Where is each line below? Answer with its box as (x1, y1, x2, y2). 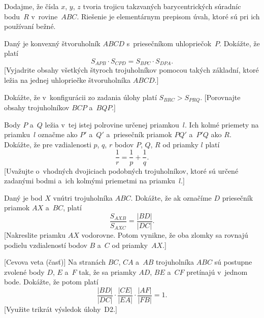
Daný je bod (4, 192, 43, 203)
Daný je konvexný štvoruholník (4, 38, 101, 48)
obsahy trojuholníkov (4, 102, 70, 113)
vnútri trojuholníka (53, 192, 113, 203)
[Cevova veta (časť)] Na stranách (4, 257, 106, 267)
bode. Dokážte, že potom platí (4, 276, 98, 287)
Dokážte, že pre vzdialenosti (4, 139, 91, 149)
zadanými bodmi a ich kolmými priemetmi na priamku (4, 175, 175, 186)
